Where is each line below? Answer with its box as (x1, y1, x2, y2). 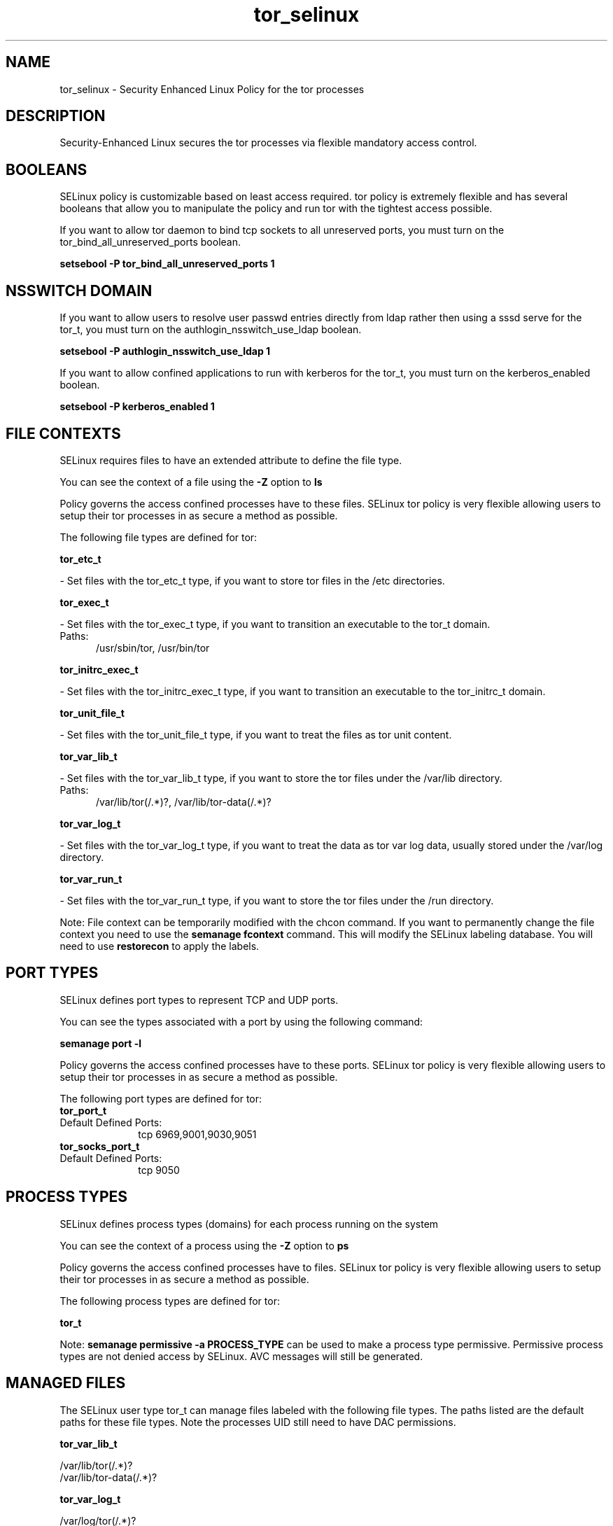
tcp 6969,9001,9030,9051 (138, 1128, 257, 1140)
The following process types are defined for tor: (59, 1294, 280, 1307)
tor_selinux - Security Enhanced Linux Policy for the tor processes (59, 83, 365, 95)
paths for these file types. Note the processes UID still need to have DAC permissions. (59, 1415, 456, 1428)
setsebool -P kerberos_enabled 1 (59, 400, 215, 413)
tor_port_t (59, 1104, 107, 1116)
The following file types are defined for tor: (59, 531, 258, 543)
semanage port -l (59, 1037, 141, 1049)
